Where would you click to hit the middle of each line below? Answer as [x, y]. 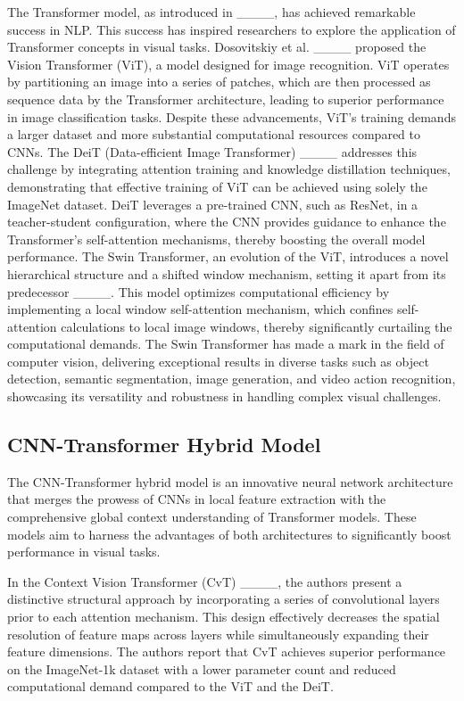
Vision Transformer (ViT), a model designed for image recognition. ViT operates [228, 64]
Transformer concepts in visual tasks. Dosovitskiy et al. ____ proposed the [217, 47]
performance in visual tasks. [84, 552]
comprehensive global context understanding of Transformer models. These [212, 517]
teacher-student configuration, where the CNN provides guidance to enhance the [227, 222]
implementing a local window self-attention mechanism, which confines [200, 309]
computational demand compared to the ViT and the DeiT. [170, 686]
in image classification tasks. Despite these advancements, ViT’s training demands [232, 116]
